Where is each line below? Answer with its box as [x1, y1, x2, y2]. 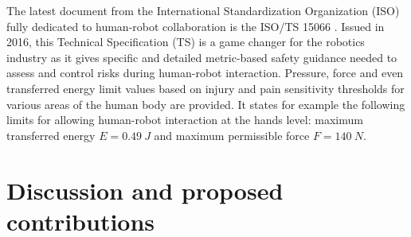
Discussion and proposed [6, 173, 284, 206]
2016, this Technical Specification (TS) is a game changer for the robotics [6, 33, 365, 50]
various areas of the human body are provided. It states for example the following [6, 95, 405, 112]
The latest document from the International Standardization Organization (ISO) [6, 2, 400, 18]
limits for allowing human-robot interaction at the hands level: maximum [6, 111, 363, 128]
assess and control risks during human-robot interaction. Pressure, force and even [6, 64, 404, 81]
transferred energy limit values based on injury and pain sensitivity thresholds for [6, 80, 405, 96]
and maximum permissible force [154, 126, 310, 143]
